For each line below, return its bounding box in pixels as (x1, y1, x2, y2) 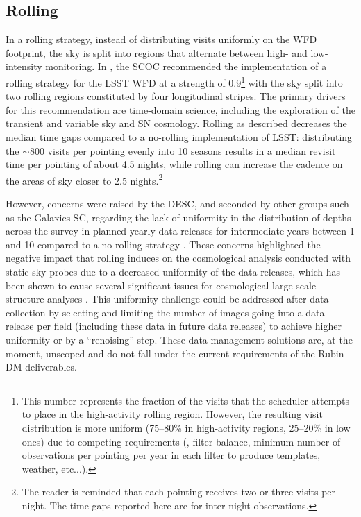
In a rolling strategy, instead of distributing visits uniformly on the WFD (6, 32, 317, 46)
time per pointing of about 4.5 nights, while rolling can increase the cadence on (6, 157, 343, 171)
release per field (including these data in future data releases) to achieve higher (6, 319, 342, 333)
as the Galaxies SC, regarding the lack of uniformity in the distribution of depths (6, 210, 351, 224)
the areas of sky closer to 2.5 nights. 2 (6, 171, 163, 187)
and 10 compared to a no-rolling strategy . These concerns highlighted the (6, 237, 321, 251)
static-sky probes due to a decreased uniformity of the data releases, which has (6, 264, 341, 279)
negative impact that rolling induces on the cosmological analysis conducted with (6, 251, 351, 265)
